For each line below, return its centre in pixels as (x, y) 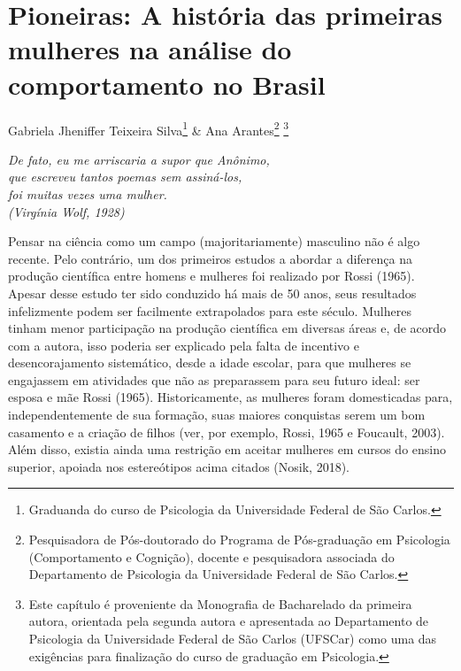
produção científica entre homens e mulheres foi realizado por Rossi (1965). (211, 276)
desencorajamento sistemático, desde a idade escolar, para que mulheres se (210, 362)
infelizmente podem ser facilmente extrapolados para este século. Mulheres (210, 310)
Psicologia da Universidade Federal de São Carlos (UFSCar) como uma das (233, 638)
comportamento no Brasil (167, 84)
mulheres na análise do (150, 49)
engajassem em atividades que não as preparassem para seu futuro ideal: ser (214, 379)
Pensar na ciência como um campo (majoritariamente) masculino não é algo (214, 241)
